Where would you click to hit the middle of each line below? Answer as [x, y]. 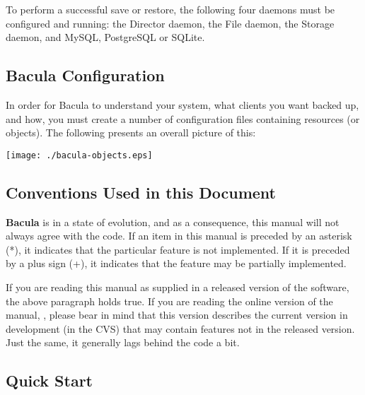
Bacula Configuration [85, 75]
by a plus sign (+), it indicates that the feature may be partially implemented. [176, 263]
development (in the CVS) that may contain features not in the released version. [180, 328]
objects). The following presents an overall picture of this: [131, 132]
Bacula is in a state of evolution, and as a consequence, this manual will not [173, 222]
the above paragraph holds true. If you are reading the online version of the [169, 301]
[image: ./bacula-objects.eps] [79, 155]
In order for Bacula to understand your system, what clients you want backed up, [182, 104]
